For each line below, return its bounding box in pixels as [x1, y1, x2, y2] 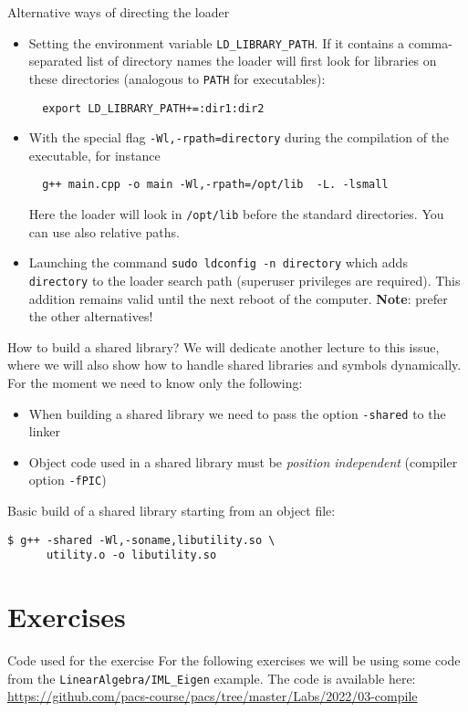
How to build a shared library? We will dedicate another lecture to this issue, [7, 337, 440, 356]
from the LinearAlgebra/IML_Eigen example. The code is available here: [7, 668, 416, 687]
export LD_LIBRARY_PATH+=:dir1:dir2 [42, 101, 265, 115]
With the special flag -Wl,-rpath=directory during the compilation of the [28, 128, 450, 147]
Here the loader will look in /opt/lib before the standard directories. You [28, 204, 444, 224]
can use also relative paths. [28, 222, 180, 241]
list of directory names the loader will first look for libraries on [86, 51, 437, 70]
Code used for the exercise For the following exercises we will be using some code [7, 651, 461, 670]
